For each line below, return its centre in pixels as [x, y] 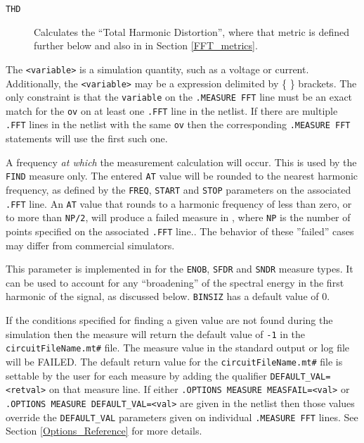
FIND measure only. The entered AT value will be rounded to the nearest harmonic [182, 176]
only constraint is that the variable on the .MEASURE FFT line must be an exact [179, 97]
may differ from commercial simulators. [90, 245]
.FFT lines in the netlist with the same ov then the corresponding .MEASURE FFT [178, 124]
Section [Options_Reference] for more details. [104, 431]
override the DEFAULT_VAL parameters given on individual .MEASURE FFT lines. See [182, 417]
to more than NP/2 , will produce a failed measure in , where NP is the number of [178, 217]
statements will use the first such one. [87, 138]
